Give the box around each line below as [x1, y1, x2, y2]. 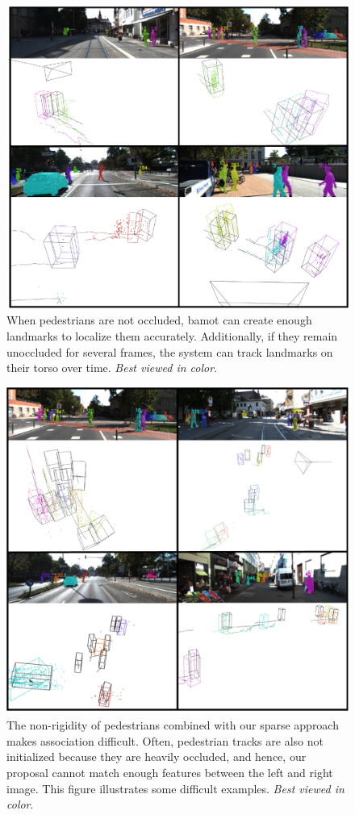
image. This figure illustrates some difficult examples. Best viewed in [6, 779, 345, 796]
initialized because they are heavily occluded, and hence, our [6, 748, 307, 765]
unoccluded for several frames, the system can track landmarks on [6, 343, 333, 360]
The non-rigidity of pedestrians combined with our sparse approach [6, 717, 339, 733]
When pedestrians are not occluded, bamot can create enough [6, 311, 312, 328]
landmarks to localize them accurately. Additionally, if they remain [6, 327, 338, 344]
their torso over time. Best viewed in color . [6, 359, 218, 376]
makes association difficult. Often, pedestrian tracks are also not [6, 732, 324, 749]
